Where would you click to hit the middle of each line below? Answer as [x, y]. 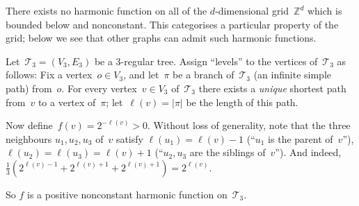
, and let [141, 75]
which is [325, 10]
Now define [29, 125]
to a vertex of [67, 102]
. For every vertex [99, 88]
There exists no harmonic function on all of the [106, 10]
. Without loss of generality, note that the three [249, 125]
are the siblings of [228, 152]
